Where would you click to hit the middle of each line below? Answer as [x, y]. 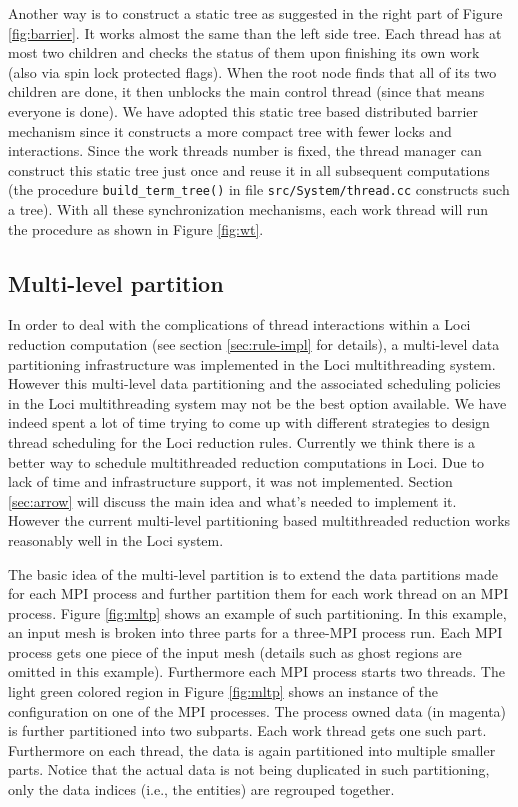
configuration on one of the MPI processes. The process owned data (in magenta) [257, 710]
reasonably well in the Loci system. [116, 539]
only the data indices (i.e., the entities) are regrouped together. [201, 789]
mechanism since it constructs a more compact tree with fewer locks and [230, 130]
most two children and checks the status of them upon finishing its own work [244, 52]
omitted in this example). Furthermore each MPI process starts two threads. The [256, 671]
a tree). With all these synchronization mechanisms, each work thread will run [248, 209]
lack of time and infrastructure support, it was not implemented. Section [230, 481]
